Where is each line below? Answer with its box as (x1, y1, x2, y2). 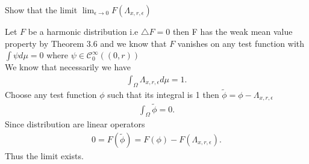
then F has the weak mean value (172, 25, 293, 37)
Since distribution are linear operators (5, 118, 145, 130)
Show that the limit (5, 4, 78, 16)
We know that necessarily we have (5, 61, 131, 73)
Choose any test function (5, 88, 97, 100)
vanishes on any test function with (177, 37, 305, 49)
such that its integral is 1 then (107, 88, 219, 100)
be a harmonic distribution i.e (28, 25, 139, 37)
